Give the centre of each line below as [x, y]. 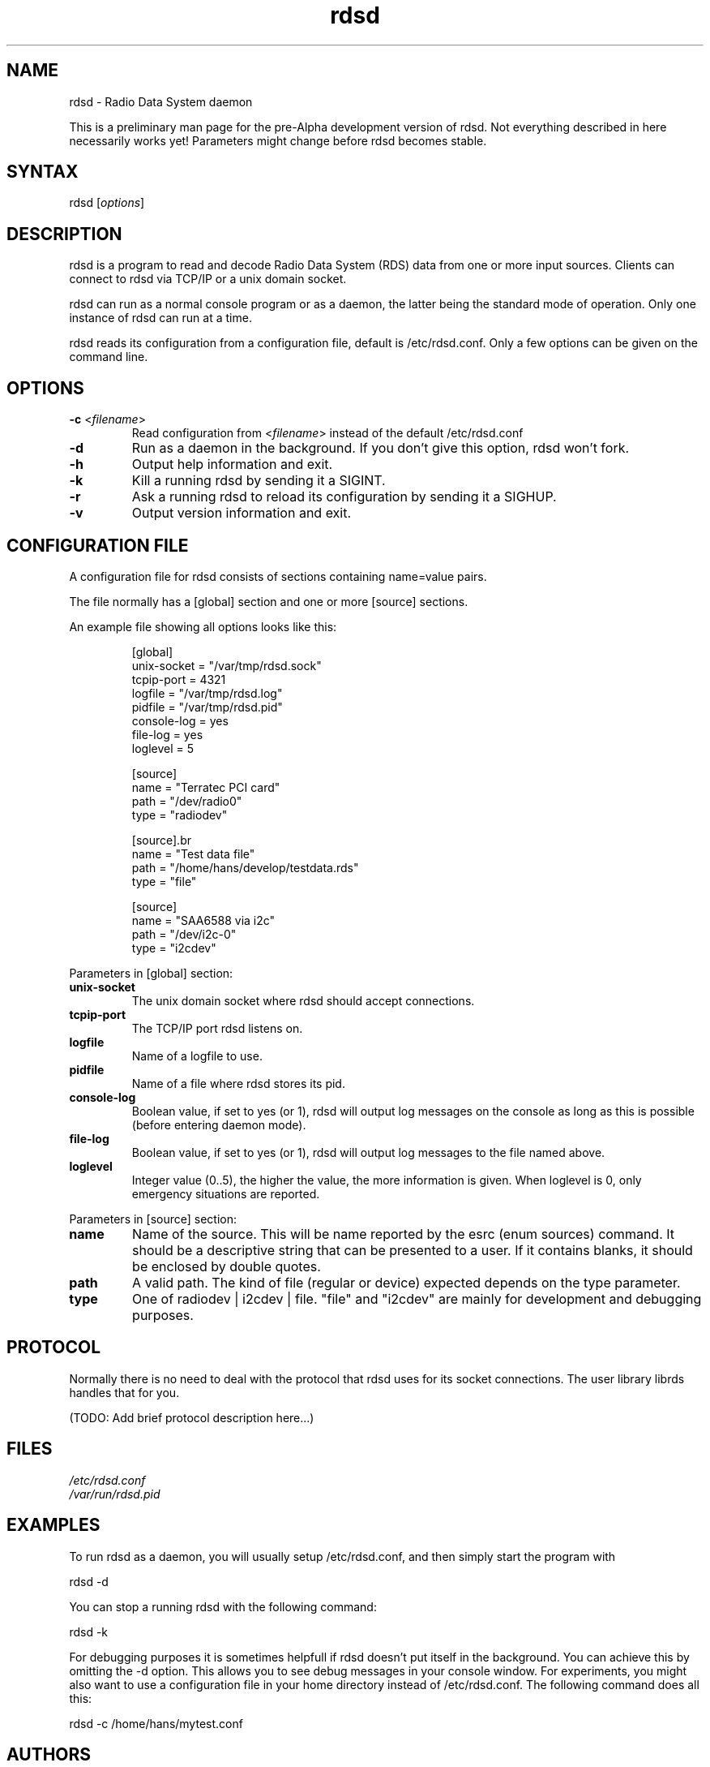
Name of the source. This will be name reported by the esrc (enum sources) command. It [404, 1234]
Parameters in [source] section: [153, 1219]
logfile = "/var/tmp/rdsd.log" [207, 693]
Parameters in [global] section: [151, 973]
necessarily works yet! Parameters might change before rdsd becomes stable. [278, 140]
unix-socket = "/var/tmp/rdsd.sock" [227, 665]
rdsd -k [89, 1632]
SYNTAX [43, 172]
